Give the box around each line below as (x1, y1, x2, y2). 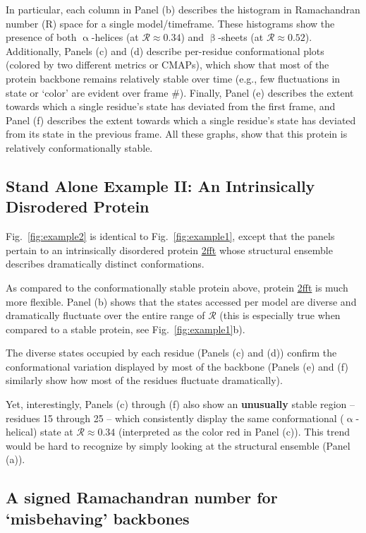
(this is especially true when (219, 308, 341, 323)
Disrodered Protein (6, 196, 150, 217)
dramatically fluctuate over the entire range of (6, 308, 205, 323)
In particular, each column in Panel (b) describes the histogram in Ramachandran (6, 2, 360, 16)
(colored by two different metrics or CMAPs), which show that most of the (6, 57, 329, 72)
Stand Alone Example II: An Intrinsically (6, 174, 315, 196)
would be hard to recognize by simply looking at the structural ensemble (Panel (6, 438, 350, 453)
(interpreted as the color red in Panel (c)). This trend (118, 424, 350, 439)
